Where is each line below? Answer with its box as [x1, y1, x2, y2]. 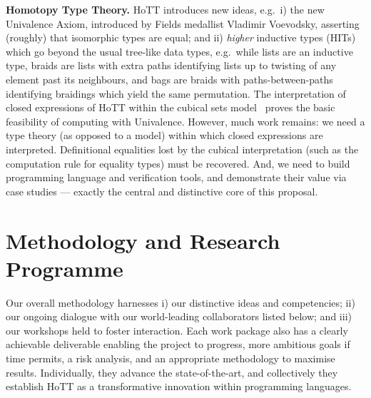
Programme [6, 253, 123, 282]
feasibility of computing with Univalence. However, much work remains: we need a [6, 113, 365, 128]
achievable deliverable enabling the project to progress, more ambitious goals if [6, 337, 350, 352]
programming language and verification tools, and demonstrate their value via [6, 170, 347, 185]
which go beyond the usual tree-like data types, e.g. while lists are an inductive [6, 44, 353, 58]
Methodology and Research [6, 225, 280, 255]
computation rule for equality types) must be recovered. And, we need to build [6, 155, 350, 170]
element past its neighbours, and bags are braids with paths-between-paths [6, 71, 333, 86]
